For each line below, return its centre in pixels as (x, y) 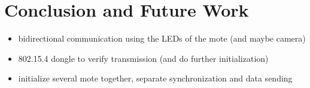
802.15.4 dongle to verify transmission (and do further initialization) (143, 58)
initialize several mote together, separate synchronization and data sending (155, 78)
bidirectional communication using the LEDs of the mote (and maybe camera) (162, 38)
